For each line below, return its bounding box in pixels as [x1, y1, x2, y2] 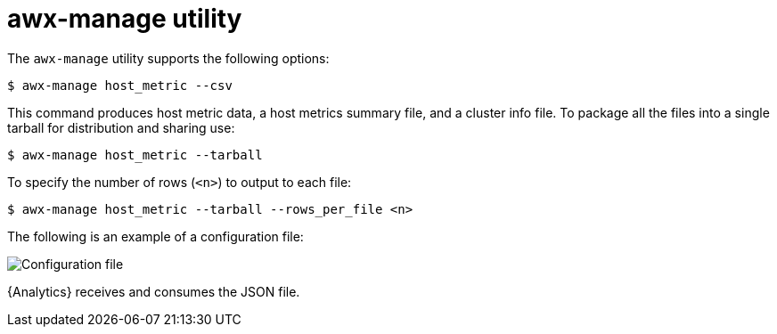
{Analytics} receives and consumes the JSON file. [7, 283, 300, 299]
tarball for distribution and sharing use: [7, 119, 235, 135]
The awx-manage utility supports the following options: [7, 50, 330, 66]
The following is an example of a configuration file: [7, 228, 304, 244]
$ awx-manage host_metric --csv [7, 77, 233, 93]
